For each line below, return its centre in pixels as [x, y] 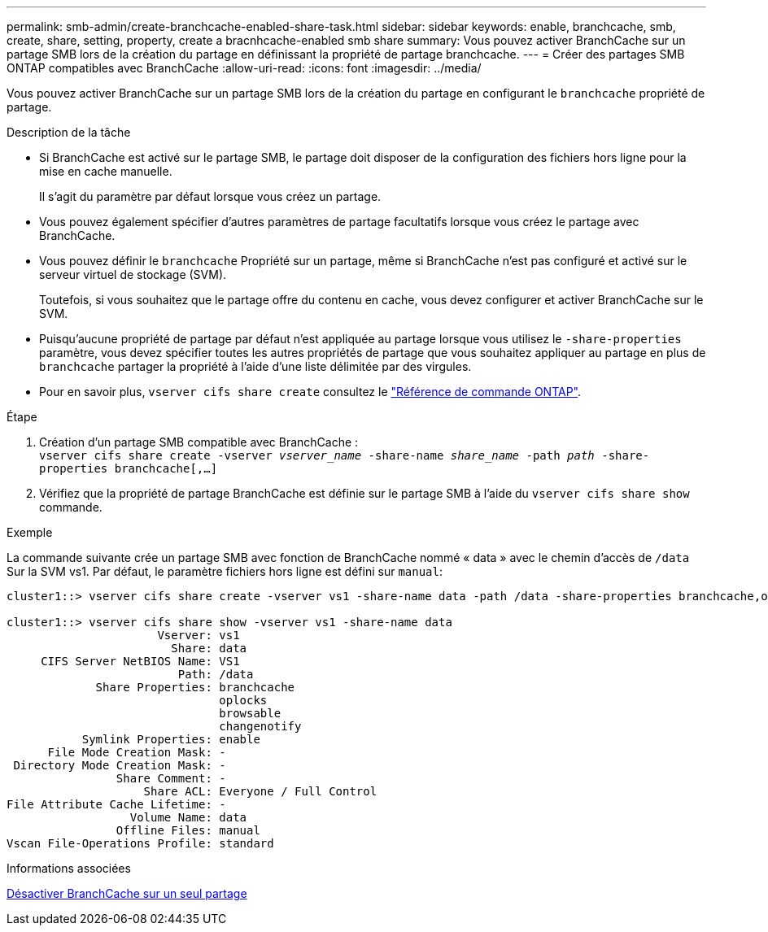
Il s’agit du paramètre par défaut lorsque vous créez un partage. [210, 196]
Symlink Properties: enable [171, 739]
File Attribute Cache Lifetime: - [116, 804]
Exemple [30, 532]
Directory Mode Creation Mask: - [120, 765]
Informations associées [69, 868]
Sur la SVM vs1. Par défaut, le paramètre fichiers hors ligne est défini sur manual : [225, 571]
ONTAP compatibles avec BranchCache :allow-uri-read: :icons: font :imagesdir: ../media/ [244, 68]
